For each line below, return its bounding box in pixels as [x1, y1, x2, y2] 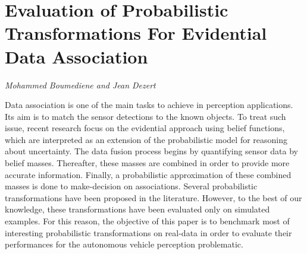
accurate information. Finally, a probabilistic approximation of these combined [5, 168, 292, 180]
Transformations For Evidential [5, 21, 267, 45]
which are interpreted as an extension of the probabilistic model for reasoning [5, 133, 288, 145]
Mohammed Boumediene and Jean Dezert [5, 78, 156, 91]
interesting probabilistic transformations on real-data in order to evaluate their [5, 226, 292, 239]
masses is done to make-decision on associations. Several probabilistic [5, 180, 258, 192]
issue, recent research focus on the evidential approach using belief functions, [5, 122, 285, 134]
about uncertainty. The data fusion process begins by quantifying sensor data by [5, 145, 298, 157]
